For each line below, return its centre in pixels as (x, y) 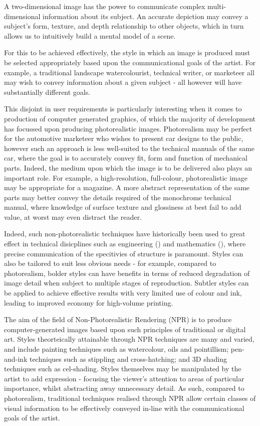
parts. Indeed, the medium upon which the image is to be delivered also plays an (128, 167)
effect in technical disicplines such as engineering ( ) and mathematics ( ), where (125, 244)
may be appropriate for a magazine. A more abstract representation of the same (127, 187)
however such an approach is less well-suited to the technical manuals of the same (129, 148)
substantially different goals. (47, 92)
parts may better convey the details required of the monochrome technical (118, 197)
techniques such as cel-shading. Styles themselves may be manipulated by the (123, 369)
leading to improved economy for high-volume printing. (89, 302)
